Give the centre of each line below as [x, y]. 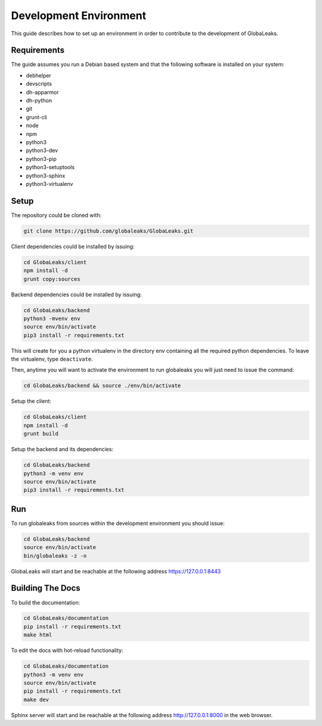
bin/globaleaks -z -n [55, 556]
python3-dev [42, 151]
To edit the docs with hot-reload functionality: [67, 650]
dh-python [39, 101]
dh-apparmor [42, 92]
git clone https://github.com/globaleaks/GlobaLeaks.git [109, 231]
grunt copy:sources [52, 279]
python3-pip [41, 159]
